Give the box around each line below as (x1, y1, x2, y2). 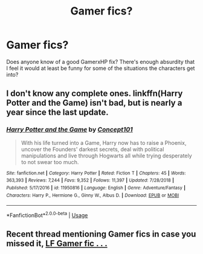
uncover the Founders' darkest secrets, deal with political (21, 145, 164, 153)
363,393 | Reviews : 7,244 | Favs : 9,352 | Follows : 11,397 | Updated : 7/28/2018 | (6, 177, 174, 183)
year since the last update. (6, 107, 109, 118)
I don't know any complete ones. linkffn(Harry (6, 89, 183, 99)
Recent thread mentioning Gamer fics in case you (6, 229, 196, 240)
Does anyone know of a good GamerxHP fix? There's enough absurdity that (6, 58, 195, 65)
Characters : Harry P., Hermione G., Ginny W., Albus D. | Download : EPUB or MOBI (6, 192, 179, 198)
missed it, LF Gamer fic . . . (6, 238, 108, 249)
